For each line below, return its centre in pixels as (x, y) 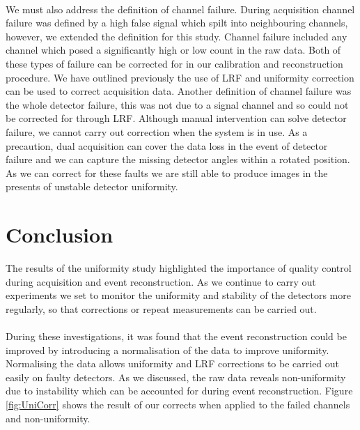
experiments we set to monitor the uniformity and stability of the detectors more (178, 295)
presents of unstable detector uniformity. (92, 186)
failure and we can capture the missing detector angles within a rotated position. (178, 159)
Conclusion (60, 235)
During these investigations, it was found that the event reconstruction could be (176, 336)
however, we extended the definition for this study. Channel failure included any (177, 36)
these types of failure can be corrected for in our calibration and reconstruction (174, 63)
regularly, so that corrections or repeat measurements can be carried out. (161, 308)
